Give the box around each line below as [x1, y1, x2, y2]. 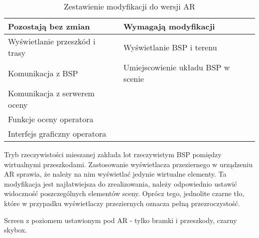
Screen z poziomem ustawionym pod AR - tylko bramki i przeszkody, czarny [4, 215, 237, 225]
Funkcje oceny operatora [8, 113, 94, 125]
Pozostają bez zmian [8, 20, 90, 32]
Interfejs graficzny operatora [8, 128, 107, 139]
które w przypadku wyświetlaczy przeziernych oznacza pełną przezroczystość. [4, 198, 240, 208]
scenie [123, 73, 144, 84]
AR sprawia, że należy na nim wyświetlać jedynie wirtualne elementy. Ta [4, 169, 227, 179]
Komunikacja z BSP [8, 67, 78, 79]
